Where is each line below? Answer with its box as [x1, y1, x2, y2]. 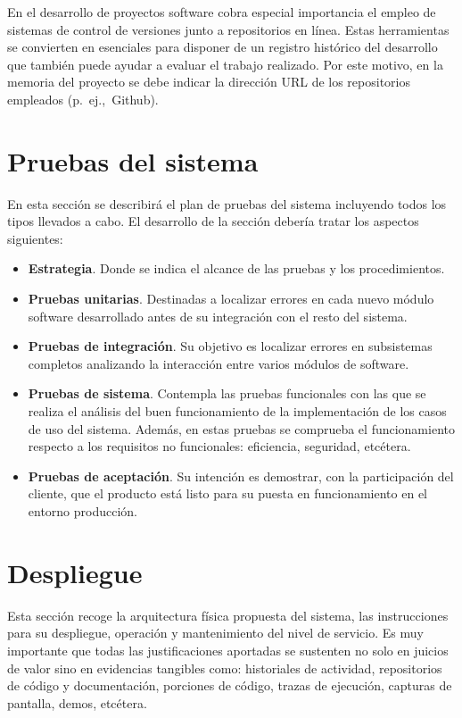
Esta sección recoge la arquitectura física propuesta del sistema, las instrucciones [7, 605, 449, 624]
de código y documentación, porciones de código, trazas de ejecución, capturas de [7, 676, 452, 695]
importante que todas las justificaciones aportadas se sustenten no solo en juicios [7, 640, 449, 659]
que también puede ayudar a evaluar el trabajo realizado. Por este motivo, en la [7, 54, 443, 73]
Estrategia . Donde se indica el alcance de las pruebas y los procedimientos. [28, 259, 445, 278]
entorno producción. [28, 502, 138, 520]
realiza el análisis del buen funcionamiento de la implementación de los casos [28, 402, 447, 421]
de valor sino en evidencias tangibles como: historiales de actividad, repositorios [7, 658, 442, 677]
